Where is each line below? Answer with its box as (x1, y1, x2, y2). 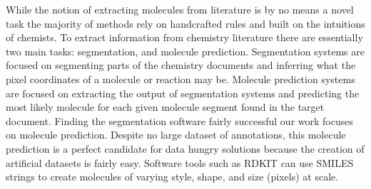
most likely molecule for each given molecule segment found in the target (6, 99, 325, 114)
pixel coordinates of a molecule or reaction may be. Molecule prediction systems (6, 71, 355, 86)
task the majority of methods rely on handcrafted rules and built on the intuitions (6, 16, 365, 31)
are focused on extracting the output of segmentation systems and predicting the (6, 85, 360, 100)
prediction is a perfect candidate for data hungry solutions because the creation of (6, 141, 365, 156)
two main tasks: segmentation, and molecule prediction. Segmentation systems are (6, 43, 365, 58)
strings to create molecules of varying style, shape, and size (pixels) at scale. (6, 169, 339, 184)
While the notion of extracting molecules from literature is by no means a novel (6, 2, 354, 16)
